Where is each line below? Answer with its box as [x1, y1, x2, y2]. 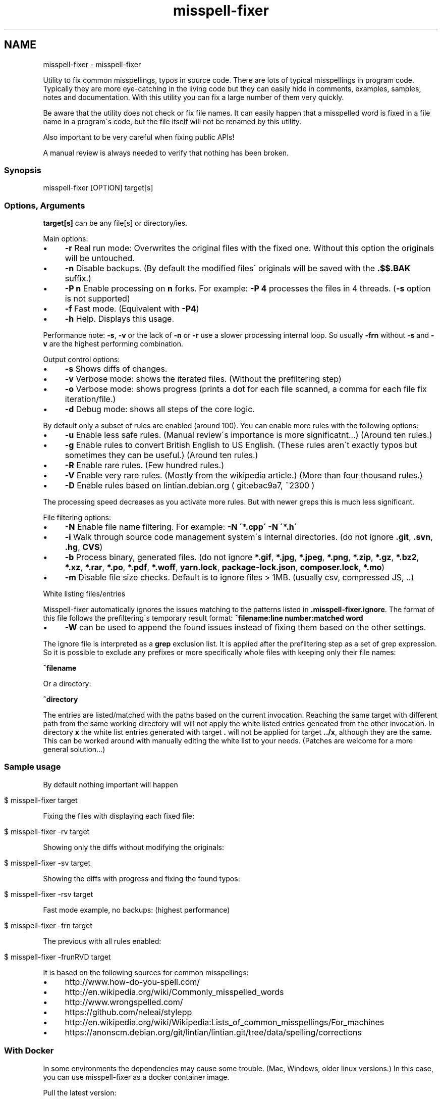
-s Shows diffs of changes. [65, 364, 168, 374]
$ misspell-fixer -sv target [4, 858, 91, 867]
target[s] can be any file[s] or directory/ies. [43, 219, 188, 228]
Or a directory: [43, 679, 91, 688]
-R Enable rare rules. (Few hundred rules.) [65, 460, 225, 471]
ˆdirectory [43, 695, 78, 704]
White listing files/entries [43, 589, 126, 598]
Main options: [43, 234, 88, 243]
